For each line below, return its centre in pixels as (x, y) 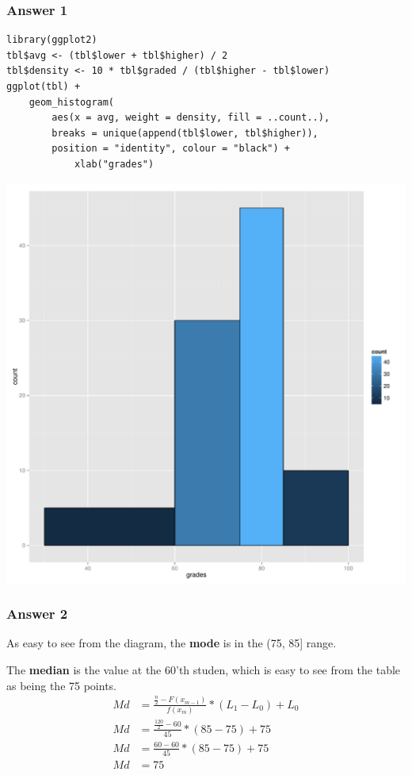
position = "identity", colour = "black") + (171, 149)
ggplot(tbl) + (44, 86)
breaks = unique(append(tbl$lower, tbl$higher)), (185, 133)
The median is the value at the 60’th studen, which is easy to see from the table (204, 669)
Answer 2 (37, 614)
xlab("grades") (114, 164)
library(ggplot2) (52, 40)
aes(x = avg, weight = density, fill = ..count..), (191, 118)
